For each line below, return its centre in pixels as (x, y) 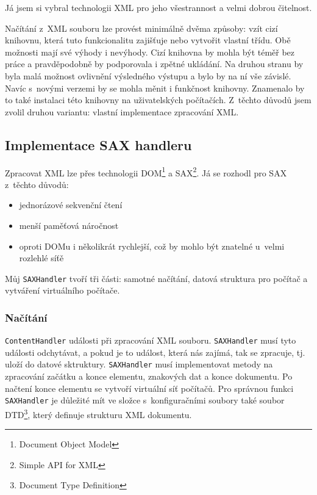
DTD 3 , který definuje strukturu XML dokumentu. (98, 413)
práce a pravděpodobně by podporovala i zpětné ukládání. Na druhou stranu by (154, 64)
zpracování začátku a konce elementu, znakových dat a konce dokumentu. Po (149, 376)
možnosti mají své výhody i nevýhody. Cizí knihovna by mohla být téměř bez (150, 52)
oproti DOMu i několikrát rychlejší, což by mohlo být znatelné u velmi (152, 246)
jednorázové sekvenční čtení (71, 205)
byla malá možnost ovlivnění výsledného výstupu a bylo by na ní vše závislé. (148, 75)
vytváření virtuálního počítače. (62, 290)
